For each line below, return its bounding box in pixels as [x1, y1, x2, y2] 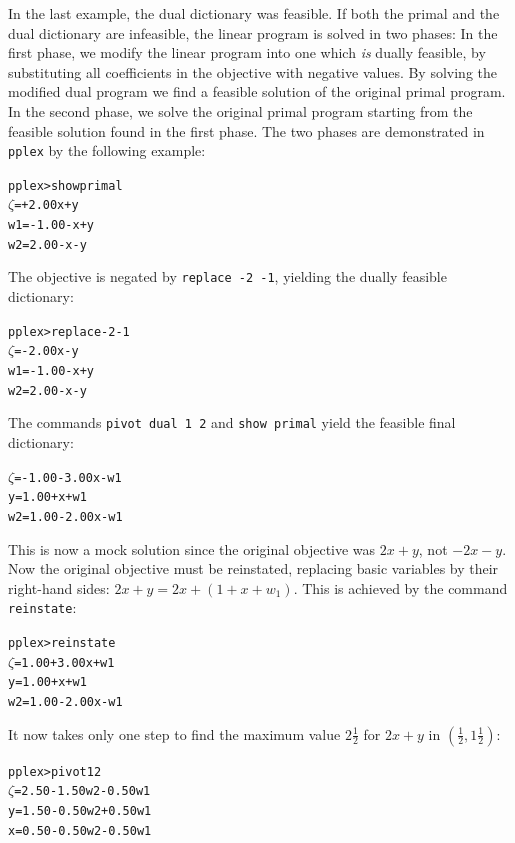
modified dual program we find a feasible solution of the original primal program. [8, 81, 506, 102]
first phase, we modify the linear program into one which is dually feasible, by [8, 42, 486, 63]
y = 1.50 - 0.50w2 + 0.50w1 [8, 803, 152, 818]
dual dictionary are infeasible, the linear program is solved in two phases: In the [8, 22, 498, 43]
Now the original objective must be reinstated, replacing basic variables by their [8, 558, 499, 579]
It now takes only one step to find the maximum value [8, 723, 341, 744]
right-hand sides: [8, 577, 110, 598]
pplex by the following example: [8, 140, 206, 161]
